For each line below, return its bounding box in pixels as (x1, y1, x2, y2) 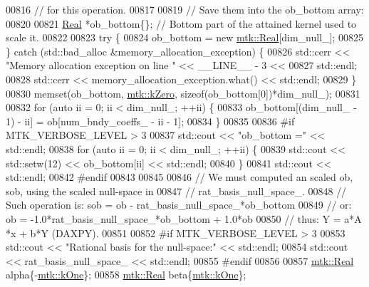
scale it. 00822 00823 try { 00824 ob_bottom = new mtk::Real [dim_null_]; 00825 (6, 30, 364, 45)
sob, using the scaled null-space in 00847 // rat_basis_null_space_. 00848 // (6, 183, 347, 198)
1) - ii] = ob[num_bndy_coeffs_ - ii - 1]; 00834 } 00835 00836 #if (6, 113, 295, 128)
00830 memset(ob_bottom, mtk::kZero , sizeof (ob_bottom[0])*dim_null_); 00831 (6, 85, 360, 100)
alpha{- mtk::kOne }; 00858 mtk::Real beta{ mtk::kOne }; (6, 267, 246, 282)
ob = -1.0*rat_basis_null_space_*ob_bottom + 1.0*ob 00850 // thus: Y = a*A (6, 211, 362, 226)
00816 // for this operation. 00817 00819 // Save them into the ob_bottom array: (6, 2, 364, 16)
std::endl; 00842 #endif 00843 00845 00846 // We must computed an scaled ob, (6, 169, 353, 184)
